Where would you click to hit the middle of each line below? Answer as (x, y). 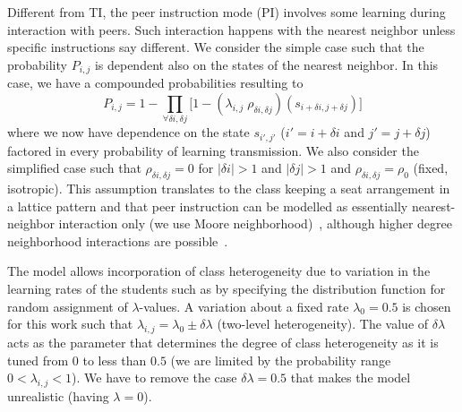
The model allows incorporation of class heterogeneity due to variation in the (219, 271)
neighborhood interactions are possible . (118, 240)
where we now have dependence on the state (128, 132)
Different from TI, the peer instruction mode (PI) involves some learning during (227, 12)
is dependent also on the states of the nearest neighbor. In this (266, 64)
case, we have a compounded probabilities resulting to (155, 83)
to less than (115, 360)
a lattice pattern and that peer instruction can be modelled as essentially (208, 206)
